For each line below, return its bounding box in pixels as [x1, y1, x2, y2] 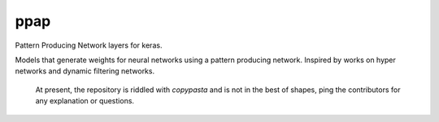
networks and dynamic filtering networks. [15, 66, 154, 76]
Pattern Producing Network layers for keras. [15, 40, 163, 50]
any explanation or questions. [35, 96, 134, 106]
